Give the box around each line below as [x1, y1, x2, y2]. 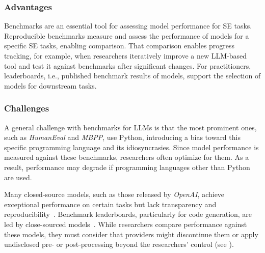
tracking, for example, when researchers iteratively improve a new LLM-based [4, 50, 247, 61]
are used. [4, 172, 32, 182]
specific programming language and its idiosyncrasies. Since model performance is [4, 142, 259, 152]
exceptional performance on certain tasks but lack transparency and [4, 199, 217, 209]
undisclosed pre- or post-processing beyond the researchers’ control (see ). [4, 239, 234, 249]
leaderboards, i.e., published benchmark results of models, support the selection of [4, 70, 261, 81]
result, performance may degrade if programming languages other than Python [4, 161, 250, 172]
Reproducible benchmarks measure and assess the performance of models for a [4, 30, 249, 41]
